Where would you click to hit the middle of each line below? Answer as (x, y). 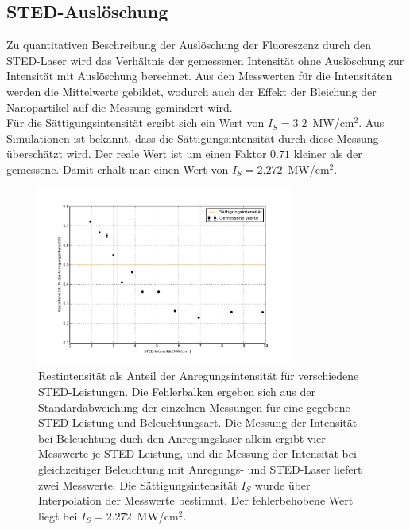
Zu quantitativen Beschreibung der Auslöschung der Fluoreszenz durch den (189, 45)
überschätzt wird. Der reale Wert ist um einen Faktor (137, 154)
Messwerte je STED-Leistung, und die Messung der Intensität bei (197, 453)
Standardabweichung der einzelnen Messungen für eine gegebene (194, 407)
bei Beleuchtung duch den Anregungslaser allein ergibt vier (182, 438)
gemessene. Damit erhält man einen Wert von (118, 169)
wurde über (282, 484)
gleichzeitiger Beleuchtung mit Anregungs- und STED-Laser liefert (200, 469)
